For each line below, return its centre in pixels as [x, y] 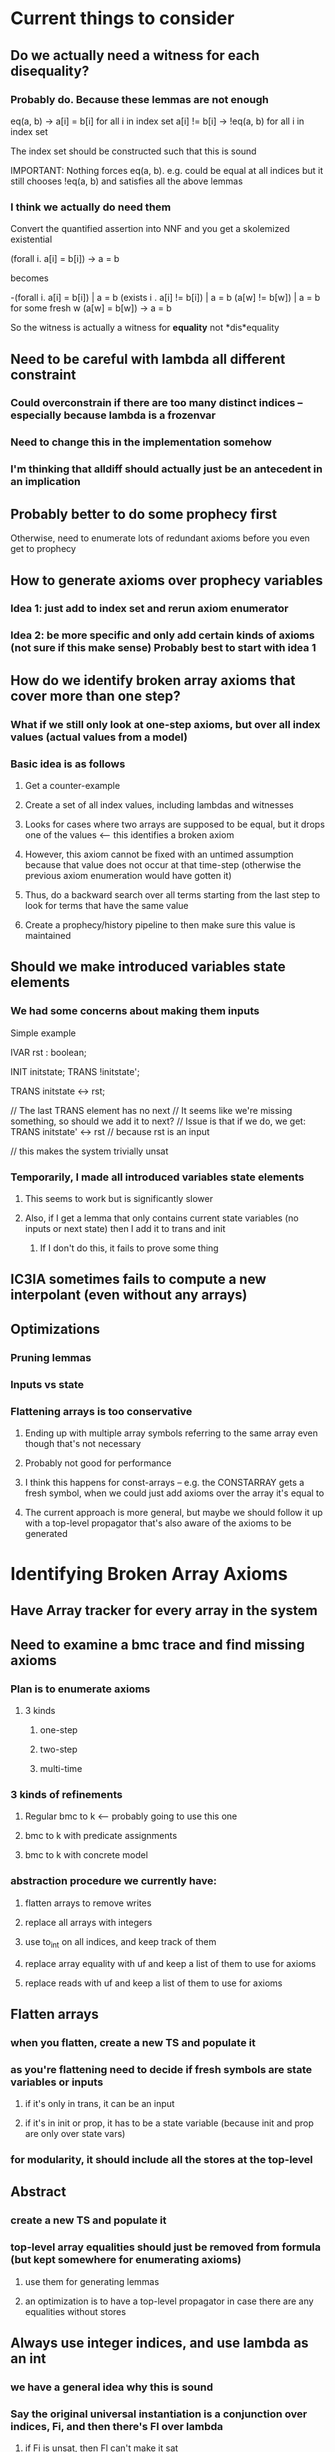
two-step [58, 1749]
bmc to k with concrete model [86, 1855]
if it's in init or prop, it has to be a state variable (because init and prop [169, 2123]
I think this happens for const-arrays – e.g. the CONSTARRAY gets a [164, 1482]
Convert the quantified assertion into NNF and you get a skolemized [150, 229]
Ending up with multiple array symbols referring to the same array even [171, 1433]
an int [28, 2358]
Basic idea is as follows [68, 764]
